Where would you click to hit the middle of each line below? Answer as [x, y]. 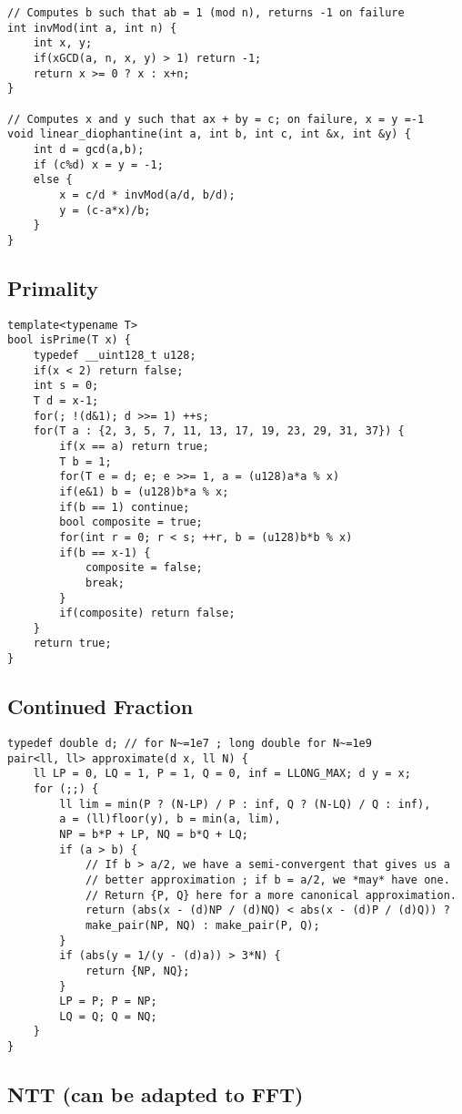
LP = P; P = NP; [108, 1002]
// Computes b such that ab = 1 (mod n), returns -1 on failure [206, 13]
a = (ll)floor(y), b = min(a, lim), [170, 819]
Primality [53, 287]
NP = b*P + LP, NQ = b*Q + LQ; [154, 834]
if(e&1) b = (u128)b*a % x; [144, 491]
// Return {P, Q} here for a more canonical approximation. [271, 895]
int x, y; [63, 43]
